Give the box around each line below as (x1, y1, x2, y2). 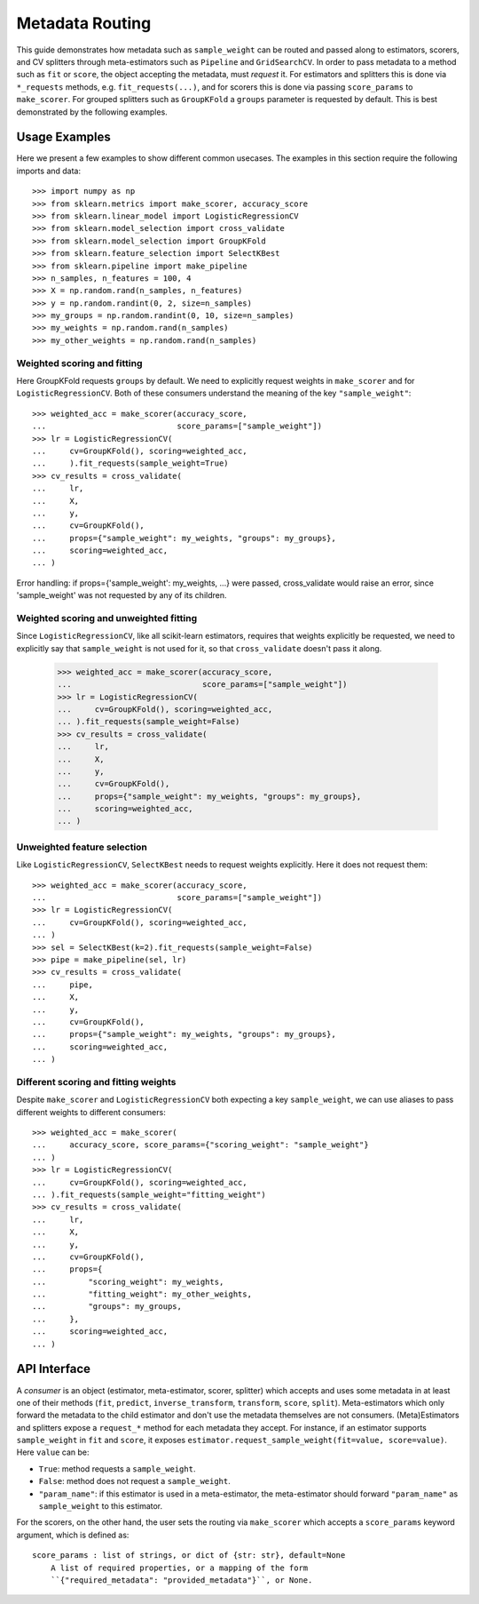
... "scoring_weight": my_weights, (32, 1276, 224, 1287)
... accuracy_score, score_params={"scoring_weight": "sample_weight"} (32, 1140, 369, 1150)
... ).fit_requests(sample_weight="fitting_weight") (32, 1189, 266, 1200)
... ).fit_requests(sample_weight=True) (32, 459, 230, 468)
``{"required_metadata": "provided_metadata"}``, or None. (50, 1576, 313, 1585)
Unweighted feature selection (16, 841, 148, 853)
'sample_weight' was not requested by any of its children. (16, 590, 227, 601)
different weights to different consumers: (16, 1106, 166, 1117)
